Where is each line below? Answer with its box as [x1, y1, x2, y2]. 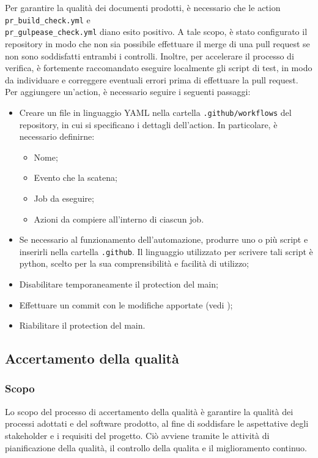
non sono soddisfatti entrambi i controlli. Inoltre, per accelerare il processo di [5, 49, 294, 62]
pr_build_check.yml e [5, 13, 91, 26]
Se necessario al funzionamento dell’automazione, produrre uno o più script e [19, 233, 308, 246]
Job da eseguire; [34, 191, 94, 204]
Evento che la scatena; [34, 171, 117, 184]
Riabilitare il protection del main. [19, 319, 146, 332]
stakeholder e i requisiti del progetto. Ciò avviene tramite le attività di [5, 429, 270, 441]
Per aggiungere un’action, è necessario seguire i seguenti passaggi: [5, 85, 251, 98]
